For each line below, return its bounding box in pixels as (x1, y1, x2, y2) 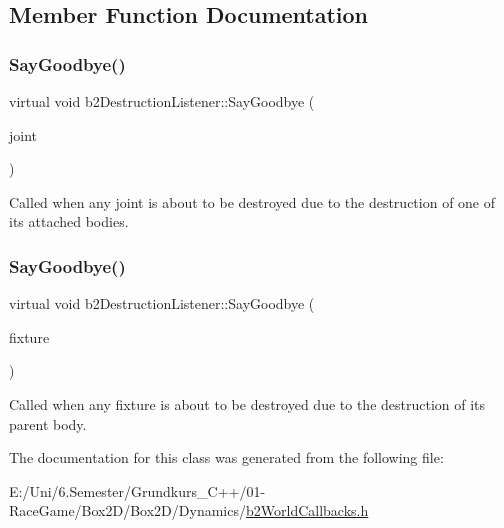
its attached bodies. (9, 211, 129, 232)
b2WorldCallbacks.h (245, 500, 369, 521)
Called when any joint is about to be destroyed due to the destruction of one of (9, 191, 496, 212)
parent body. (9, 413, 87, 434)
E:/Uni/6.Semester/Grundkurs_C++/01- (9, 480, 266, 501)
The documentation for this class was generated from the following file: (9, 447, 444, 468)
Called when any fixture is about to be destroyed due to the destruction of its (9, 393, 486, 414)
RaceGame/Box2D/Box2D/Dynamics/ (9, 500, 246, 521)
